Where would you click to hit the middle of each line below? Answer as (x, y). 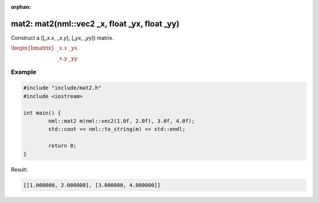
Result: (19, 169)
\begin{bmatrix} (33, 48)
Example (24, 72)
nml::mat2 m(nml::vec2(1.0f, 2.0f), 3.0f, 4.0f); (121, 121)
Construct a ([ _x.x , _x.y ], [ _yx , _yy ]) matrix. (62, 38)
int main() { (42, 113)
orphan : (21, 7)
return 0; (62, 146)
